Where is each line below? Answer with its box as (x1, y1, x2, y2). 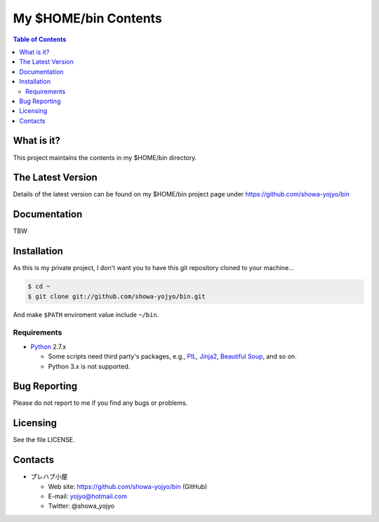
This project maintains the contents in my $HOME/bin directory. (13, 153, 197, 161)
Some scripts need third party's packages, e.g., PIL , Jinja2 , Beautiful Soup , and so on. (48, 352, 298, 361)
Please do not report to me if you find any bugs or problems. (13, 399, 188, 407)
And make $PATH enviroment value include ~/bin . (13, 310, 159, 319)
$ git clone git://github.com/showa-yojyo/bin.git (27, 292, 206, 300)
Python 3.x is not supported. (48, 362, 131, 370)
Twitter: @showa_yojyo (48, 502, 115, 510)
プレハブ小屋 (30, 472, 68, 481)
